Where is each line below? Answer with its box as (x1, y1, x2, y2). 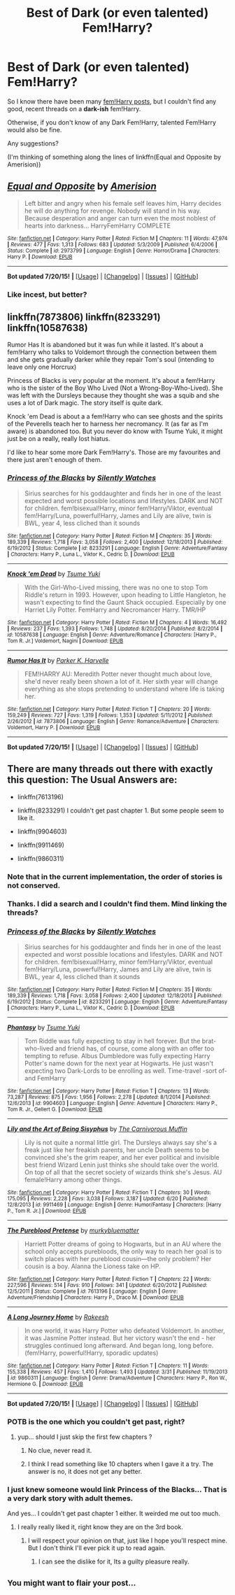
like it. (17, 813, 35, 822)
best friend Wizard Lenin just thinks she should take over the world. (24, 1160, 219, 1169)
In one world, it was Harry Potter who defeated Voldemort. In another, (24, 1326, 225, 1335)
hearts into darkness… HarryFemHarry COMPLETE (24, 221, 171, 230)
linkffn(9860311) (17, 854, 64, 862)
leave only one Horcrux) (7, 363, 77, 372)
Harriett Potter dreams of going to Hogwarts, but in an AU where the (24, 1239, 222, 1248)
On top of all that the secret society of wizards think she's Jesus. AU (24, 1167, 222, 1176)
